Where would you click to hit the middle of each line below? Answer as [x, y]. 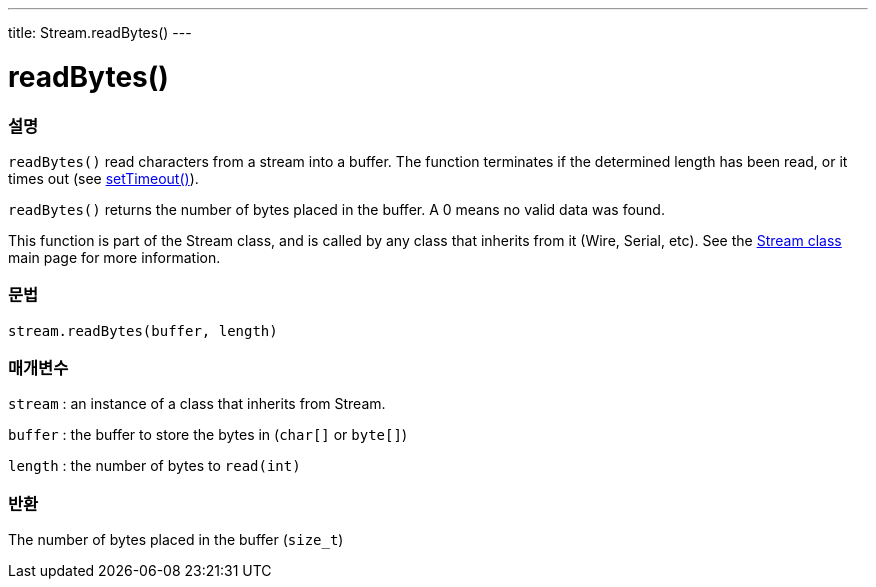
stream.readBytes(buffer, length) [143, 330]
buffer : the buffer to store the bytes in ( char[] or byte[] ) [207, 435]
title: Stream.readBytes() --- [100, 32]
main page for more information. [114, 257]
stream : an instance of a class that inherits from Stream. [197, 404]
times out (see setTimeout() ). [103, 178]
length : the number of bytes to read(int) [154, 466]
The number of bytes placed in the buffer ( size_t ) [176, 540]
